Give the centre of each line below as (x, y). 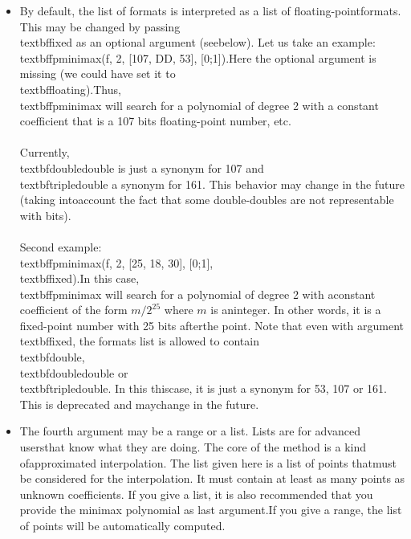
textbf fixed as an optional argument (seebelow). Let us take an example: (197, 42)
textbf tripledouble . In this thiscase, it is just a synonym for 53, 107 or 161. (203, 388)
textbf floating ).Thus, (70, 89)
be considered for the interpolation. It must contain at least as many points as (212, 478)
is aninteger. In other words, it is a (296, 310)
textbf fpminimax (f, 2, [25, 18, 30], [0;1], (116, 262)
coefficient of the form (73, 310)
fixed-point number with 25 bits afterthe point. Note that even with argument (212, 325)
